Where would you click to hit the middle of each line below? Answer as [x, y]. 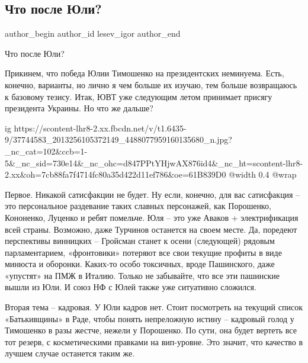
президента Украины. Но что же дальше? [79, 108]
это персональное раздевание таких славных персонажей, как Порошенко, [138, 206]
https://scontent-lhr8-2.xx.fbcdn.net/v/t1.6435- [100, 128]
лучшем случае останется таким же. [70, 353]
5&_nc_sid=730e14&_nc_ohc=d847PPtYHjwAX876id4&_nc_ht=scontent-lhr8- [154, 163]
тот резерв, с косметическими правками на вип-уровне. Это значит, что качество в [154, 341]
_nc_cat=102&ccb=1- [46, 151]
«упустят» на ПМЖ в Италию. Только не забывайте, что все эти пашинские [142, 275]
